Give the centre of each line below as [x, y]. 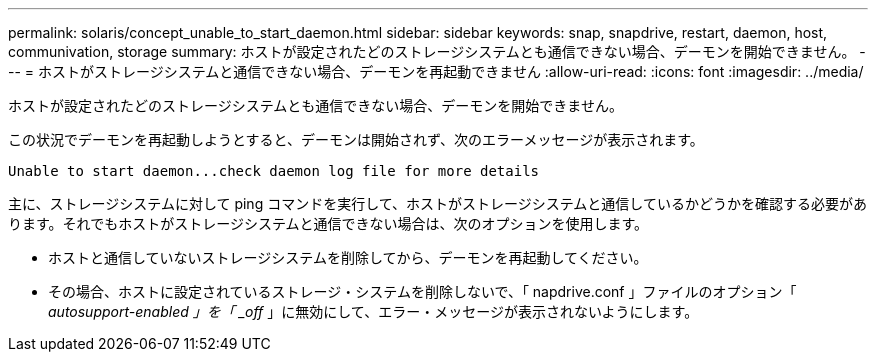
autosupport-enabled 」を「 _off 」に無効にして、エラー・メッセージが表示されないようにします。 [373, 311]
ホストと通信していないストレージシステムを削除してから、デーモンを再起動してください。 [348, 257]
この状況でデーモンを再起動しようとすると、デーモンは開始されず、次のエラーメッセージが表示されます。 [356, 139]
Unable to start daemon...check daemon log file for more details [274, 171]
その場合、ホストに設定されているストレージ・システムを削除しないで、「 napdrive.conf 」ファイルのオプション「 [422, 291]
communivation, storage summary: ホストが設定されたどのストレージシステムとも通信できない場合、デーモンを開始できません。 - [437, 51]
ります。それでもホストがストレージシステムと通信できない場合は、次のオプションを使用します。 [328, 223]
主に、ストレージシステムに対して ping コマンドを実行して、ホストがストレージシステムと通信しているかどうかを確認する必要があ [437, 203]
